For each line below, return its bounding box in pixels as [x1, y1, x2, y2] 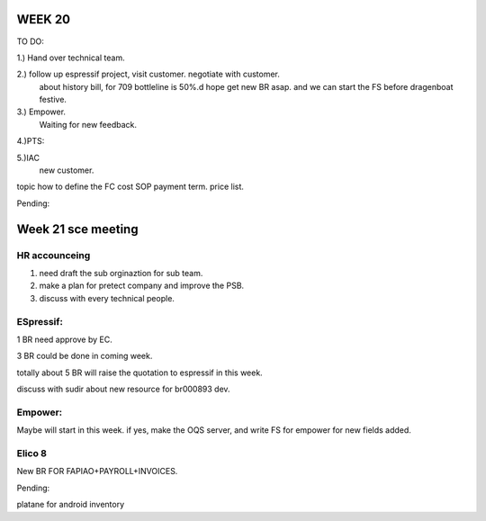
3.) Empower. [16, 106, 67, 117]
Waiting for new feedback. [39, 119, 138, 130]
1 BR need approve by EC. [16, 334, 112, 345]
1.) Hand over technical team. [16, 52, 125, 63]
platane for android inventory [16, 499, 125, 510]
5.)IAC [16, 152, 40, 163]
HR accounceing [16, 248, 91, 261]
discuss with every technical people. [39, 292, 175, 303]
